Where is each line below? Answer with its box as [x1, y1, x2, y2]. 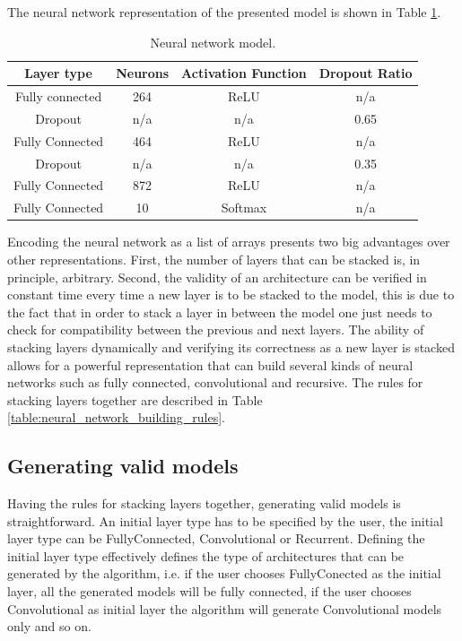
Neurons [116, 64, 170, 82]
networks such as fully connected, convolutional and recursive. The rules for [7, 373, 423, 392]
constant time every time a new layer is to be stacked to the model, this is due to [7, 285, 455, 304]
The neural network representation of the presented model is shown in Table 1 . [7, 3, 441, 21]
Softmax [221, 198, 267, 217]
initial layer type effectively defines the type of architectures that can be [7, 546, 405, 565]
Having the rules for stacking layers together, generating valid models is [7, 494, 401, 513]
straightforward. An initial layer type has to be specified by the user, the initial [7, 511, 443, 530]
